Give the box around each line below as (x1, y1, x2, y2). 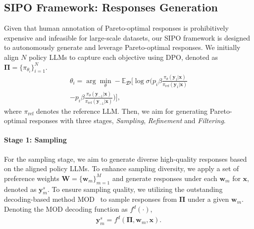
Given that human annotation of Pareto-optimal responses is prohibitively (4, 23, 229, 33)
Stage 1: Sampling (4, 135, 67, 145)
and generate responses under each (112, 173, 217, 183)
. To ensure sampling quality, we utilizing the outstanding (47, 183, 223, 194)
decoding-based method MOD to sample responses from (4, 194, 177, 204)
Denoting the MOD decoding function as (4, 204, 128, 214)
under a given (188, 194, 229, 204)
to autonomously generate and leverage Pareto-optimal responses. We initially (4, 42, 241, 52)
